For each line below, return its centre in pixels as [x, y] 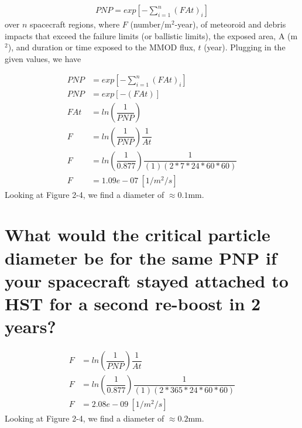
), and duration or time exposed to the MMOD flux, [102, 47]
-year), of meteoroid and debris [230, 24]
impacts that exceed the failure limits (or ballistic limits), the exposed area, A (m [151, 35]
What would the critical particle [138, 234]
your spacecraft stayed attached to [147, 280]
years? [30, 326]
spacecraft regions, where [75, 24]
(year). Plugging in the [245, 47]
